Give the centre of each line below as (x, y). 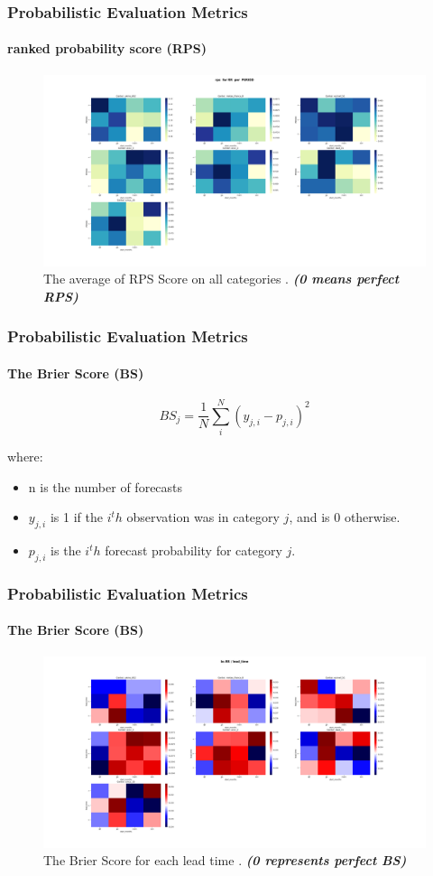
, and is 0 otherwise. (345, 517)
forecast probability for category (193, 550)
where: (25, 457)
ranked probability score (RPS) (107, 48)
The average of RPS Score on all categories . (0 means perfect (221, 279)
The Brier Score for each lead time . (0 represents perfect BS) (225, 860)
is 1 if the (76, 517)
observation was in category (203, 517)
